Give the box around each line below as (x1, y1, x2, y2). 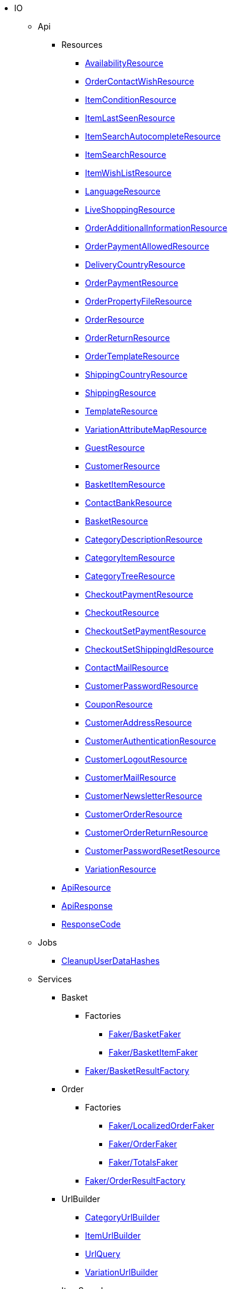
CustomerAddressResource (85, 717, 192, 728)
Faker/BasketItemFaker (109, 1047, 198, 1057)
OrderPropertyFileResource (85, 296, 192, 306)
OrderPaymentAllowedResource (85, 241, 210, 251)
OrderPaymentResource (85, 278, 178, 288)
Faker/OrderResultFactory (85, 1176, 185, 1186)
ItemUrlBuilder (85, 1230, 141, 1241)
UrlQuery (85, 1249, 120, 1259)
